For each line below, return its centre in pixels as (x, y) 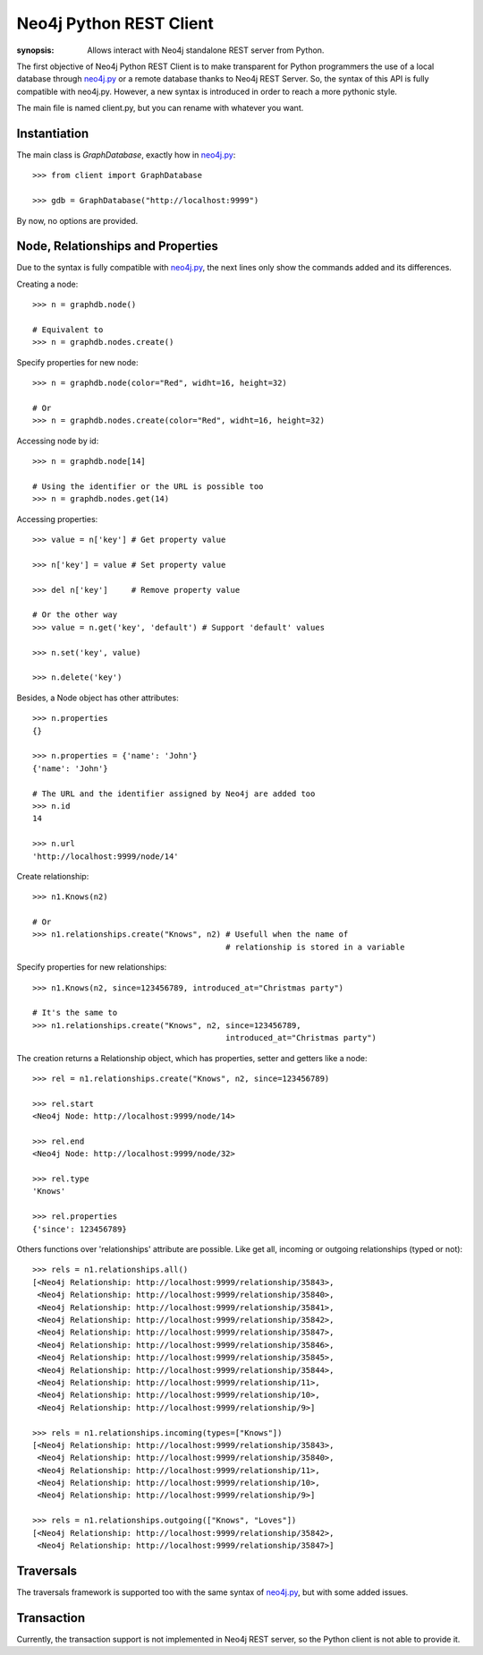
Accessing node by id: (58, 441)
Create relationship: (53, 876)
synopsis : (35, 50)
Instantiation (53, 133)
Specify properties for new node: (77, 362)
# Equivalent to (68, 330)
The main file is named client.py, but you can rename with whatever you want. (160, 108)
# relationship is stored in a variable (315, 947)
